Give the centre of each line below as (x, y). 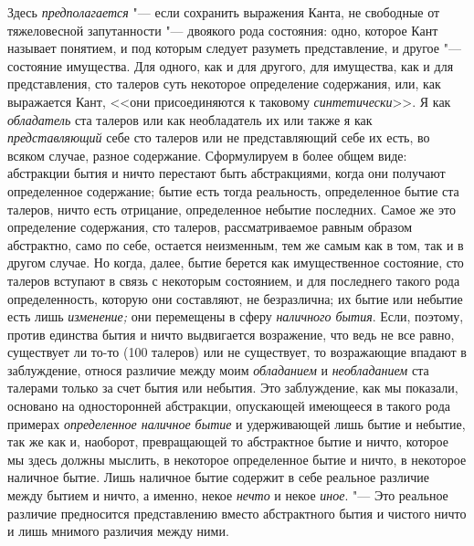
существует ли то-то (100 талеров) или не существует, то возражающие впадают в (237, 352)
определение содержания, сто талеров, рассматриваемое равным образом (210, 227)
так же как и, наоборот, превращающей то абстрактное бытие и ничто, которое (228, 441)
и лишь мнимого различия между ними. (118, 531)
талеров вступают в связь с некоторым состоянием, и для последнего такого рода (234, 280)
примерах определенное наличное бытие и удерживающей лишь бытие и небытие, (237, 423)
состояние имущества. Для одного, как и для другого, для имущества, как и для (231, 65)
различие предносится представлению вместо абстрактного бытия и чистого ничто (237, 513)
